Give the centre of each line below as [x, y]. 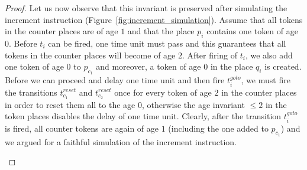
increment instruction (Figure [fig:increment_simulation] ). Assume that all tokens [154, 19]
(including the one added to [218, 128]
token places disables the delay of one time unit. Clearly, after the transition [143, 116]
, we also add [269, 55]
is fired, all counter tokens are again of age [82, 128]
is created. [283, 66]
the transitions [31, 92]
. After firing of [210, 55]
